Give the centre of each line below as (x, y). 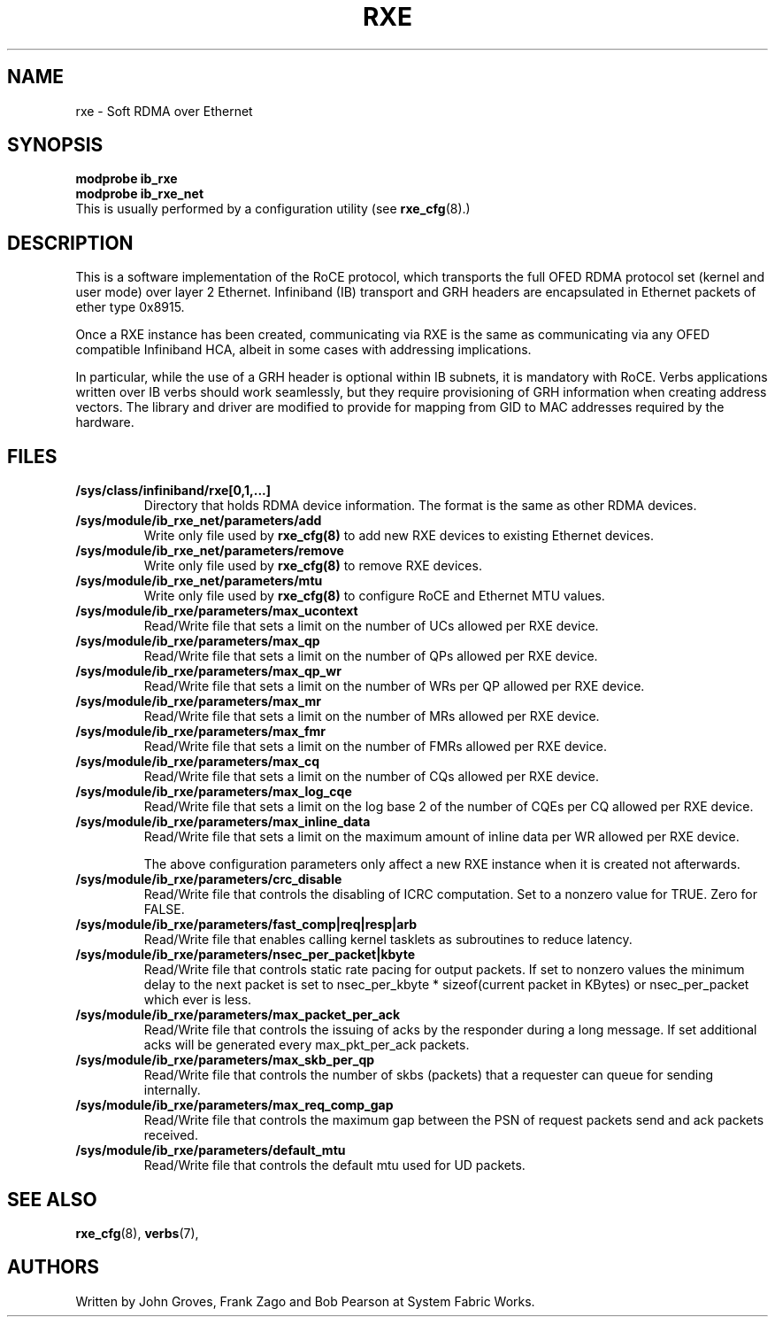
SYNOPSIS (55, 145)
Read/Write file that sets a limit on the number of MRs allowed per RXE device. (372, 716)
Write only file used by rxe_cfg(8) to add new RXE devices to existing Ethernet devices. (399, 536)
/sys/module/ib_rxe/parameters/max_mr (198, 701)
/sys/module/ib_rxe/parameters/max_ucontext (217, 611)
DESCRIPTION (70, 243)
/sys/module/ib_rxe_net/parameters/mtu (199, 581)
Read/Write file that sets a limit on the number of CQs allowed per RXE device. (371, 777)
